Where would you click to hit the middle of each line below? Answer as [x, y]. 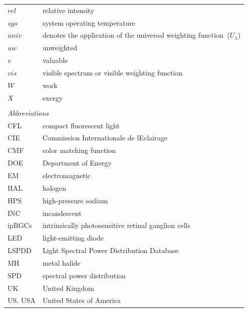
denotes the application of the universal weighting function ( [136, 35]
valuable [55, 60]
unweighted [60, 48]
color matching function [79, 150]
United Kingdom [68, 288]
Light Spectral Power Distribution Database [110, 250]
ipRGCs [20, 225]
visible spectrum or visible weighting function [112, 72]
